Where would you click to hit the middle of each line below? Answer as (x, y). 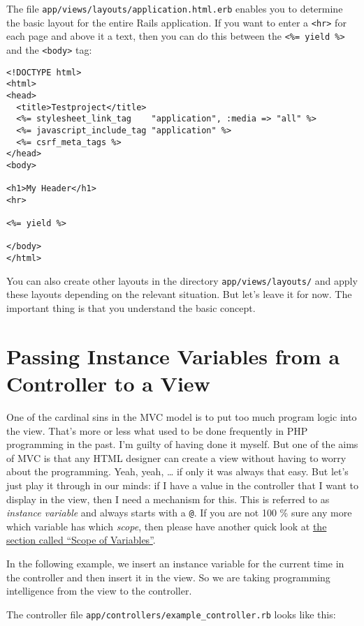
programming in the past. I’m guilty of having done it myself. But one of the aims (182, 444)
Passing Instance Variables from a (173, 356)
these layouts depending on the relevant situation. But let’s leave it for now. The (179, 294)
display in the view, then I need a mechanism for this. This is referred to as (168, 499)
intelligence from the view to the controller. (99, 591)
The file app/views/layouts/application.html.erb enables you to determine (175, 8)
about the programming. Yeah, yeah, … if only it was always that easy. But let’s (177, 471)
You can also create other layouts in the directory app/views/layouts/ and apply (182, 280)
